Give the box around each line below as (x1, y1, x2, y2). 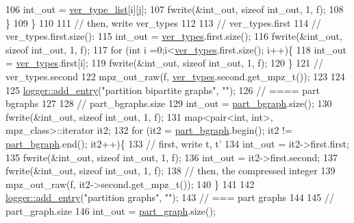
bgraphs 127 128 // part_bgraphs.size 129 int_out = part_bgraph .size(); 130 (5, 96, 332, 110)
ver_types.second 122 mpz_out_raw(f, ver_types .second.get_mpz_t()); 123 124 (5, 69, 345, 83)
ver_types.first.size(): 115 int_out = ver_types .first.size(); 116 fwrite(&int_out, (5, 29, 342, 43)
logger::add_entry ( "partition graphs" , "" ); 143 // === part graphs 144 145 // (5, 190, 334, 204)
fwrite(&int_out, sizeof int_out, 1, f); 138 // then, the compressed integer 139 (5, 163, 336, 178)
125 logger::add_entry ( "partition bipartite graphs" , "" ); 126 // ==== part (5, 82, 320, 97)
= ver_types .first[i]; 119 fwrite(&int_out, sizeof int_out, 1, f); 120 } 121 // (5, 56, 323, 70)
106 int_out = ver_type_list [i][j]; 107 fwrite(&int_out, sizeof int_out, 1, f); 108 (5, 2, 344, 16)
